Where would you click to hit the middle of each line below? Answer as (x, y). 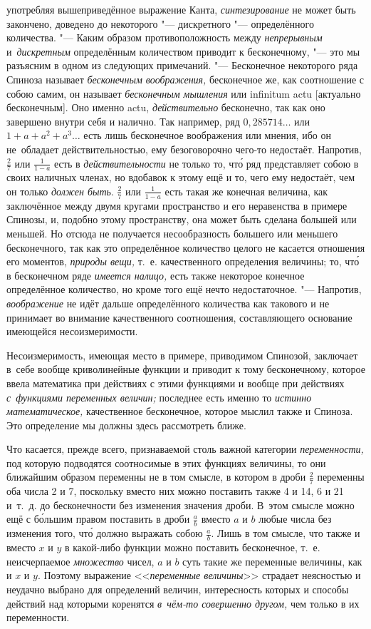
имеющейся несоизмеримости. (72, 331)
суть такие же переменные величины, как (272, 561)
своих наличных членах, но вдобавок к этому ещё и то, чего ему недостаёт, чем (181, 177)
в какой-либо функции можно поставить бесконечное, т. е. (192, 547)
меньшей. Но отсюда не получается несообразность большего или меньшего (172, 233)
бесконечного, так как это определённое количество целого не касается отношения (186, 247)
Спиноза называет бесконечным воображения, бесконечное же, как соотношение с (185, 79)
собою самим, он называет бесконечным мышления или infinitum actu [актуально (184, 93)
